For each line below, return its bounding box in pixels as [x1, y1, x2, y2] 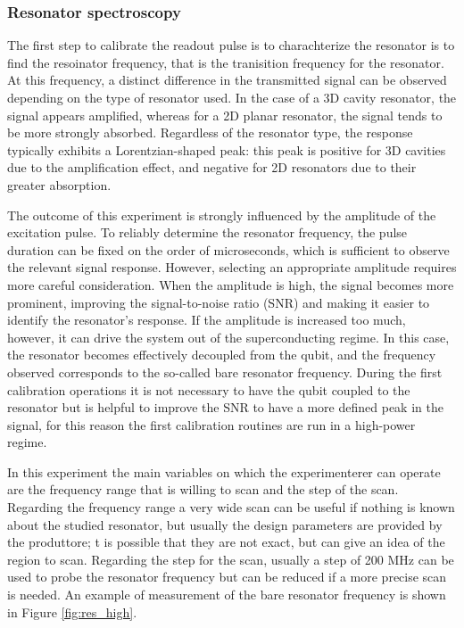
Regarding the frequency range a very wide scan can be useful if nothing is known [7, 498, 455, 516]
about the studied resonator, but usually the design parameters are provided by [7, 515, 443, 533]
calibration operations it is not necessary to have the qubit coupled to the [7, 380, 410, 399]
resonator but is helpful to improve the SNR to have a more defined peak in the [7, 398, 443, 417]
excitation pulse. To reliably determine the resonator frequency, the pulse [7, 223, 408, 242]
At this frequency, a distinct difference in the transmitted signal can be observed [7, 70, 447, 89]
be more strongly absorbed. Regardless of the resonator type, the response [7, 123, 413, 142]
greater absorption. [7, 175, 112, 194]
